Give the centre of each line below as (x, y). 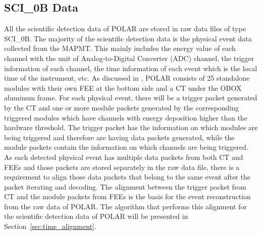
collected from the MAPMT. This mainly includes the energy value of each (120, 48)
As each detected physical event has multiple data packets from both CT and (124, 157)
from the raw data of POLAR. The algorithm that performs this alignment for (125, 206)
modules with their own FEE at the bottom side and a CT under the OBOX (123, 87)
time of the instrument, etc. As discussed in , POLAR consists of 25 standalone (127, 78)
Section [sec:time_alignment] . (50, 226)
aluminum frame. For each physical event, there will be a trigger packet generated (131, 98)
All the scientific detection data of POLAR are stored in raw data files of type (125, 28)
